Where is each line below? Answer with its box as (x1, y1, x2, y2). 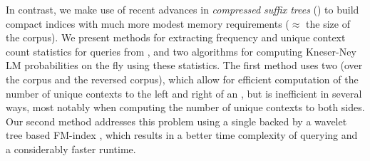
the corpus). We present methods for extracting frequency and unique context (6, 30, 346, 45)
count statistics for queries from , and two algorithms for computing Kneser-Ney (6, 43, 356, 58)
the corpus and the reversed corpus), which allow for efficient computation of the (6, 71, 359, 86)
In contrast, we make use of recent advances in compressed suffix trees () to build (6, 2, 359, 16)
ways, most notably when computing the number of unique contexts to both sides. (6, 100, 365, 115)
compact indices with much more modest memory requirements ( (6, 16, 289, 31)
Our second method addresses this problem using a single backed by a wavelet (6, 113, 347, 128)
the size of (306, 16, 350, 31)
